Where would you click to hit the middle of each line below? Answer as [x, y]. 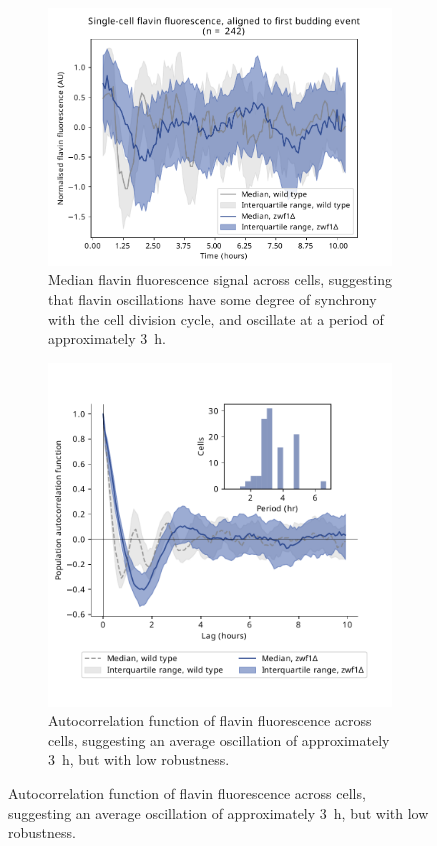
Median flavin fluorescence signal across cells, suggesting [220, 279]
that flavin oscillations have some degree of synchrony [212, 298]
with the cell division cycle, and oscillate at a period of [216, 318]
